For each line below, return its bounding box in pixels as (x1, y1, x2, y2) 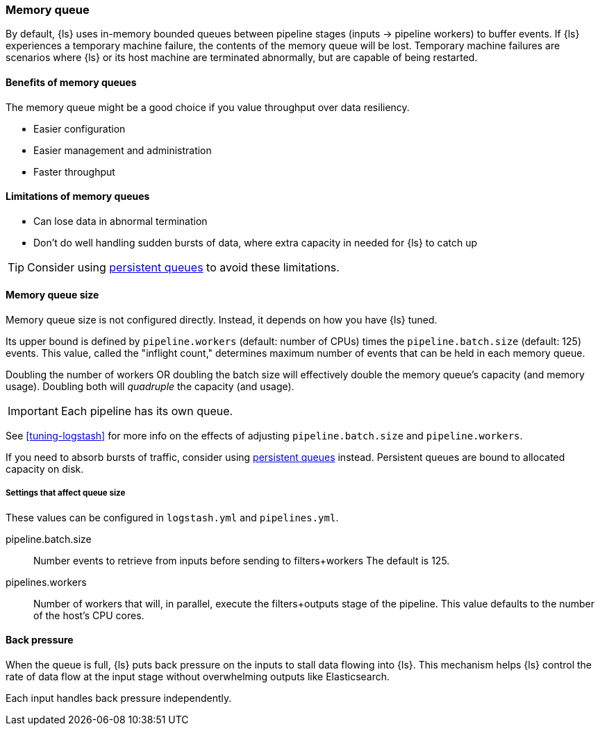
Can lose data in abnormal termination (33, 215, 208, 227)
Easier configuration (33, 122, 126, 135)
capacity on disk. (6, 463, 84, 476)
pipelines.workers (6, 575, 87, 588)
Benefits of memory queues (6, 76, 137, 88)
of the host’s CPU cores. (33, 609, 144, 621)
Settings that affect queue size (6, 488, 126, 498)
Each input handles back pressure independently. (6, 692, 232, 705)
